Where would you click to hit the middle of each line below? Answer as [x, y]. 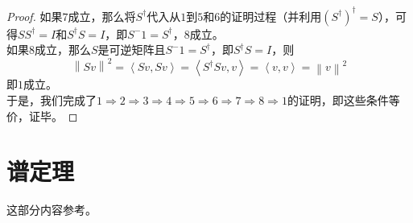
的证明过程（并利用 [271, 16]
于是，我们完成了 [52, 100]
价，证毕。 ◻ [42, 116]
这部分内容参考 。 [52, 210]
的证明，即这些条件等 [343, 100]
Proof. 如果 [35, 16]
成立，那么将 [102, 16]
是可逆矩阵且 [132, 50]
